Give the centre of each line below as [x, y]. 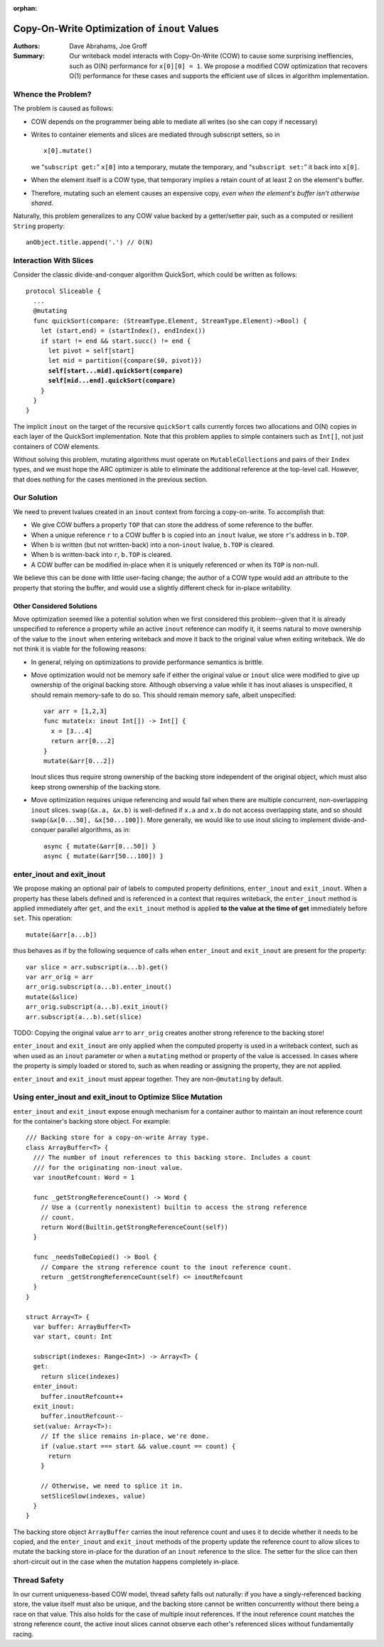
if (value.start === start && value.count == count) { [138, 1446]
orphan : [25, 8]
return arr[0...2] [83, 741]
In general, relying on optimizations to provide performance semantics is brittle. [147, 662]
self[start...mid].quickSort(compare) [116, 371]
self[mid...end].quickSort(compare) [112, 381]
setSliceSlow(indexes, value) [93, 1496]
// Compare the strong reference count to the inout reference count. [166, 1267]
